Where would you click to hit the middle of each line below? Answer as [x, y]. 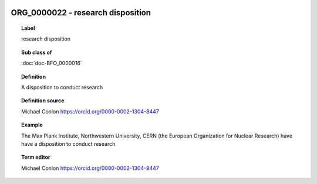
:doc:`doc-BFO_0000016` [52, 63]
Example [32, 125]
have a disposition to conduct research [68, 143]
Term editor [36, 157]
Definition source [43, 101]
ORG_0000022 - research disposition [81, 13]
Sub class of [37, 52]
